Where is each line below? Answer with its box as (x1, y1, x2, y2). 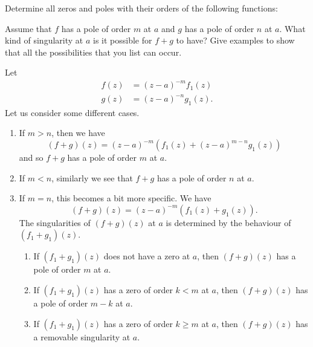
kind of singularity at (5, 34, 83, 47)
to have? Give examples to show (176, 34, 295, 47)
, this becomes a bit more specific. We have (51, 192, 211, 204)
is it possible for (93, 34, 152, 47)
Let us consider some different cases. (5, 106, 140, 118)
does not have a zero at (103, 250, 190, 262)
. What (279, 22, 306, 34)
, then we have (51, 126, 105, 139)
